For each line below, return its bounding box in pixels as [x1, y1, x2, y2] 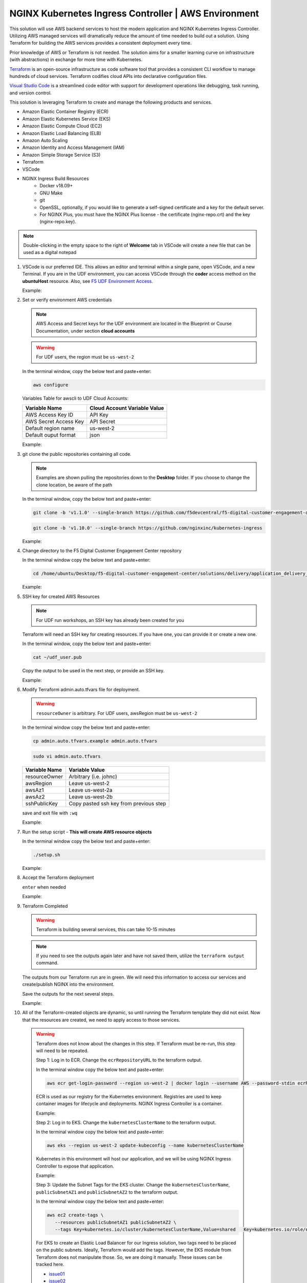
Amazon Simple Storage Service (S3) [22, 151, 101, 158]
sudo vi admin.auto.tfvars [33, 753, 101, 759]
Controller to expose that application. [36, 1163, 115, 1169]
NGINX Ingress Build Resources [22, 175, 89, 182]
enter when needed [22, 884, 67, 890]
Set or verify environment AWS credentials [22, 297, 112, 303]
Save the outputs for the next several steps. [22, 990, 115, 997]
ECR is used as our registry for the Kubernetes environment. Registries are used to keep [36, 1093, 222, 1099]
